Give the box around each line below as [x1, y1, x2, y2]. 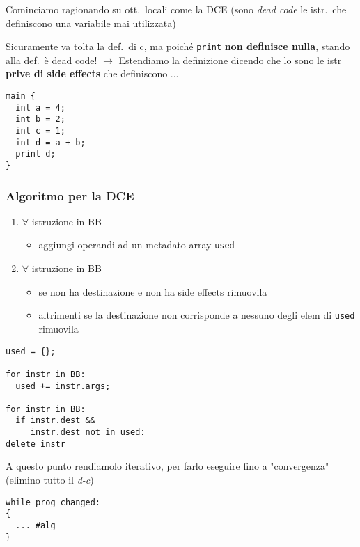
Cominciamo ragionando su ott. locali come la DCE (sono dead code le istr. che [6, 2, 347, 16]
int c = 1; [15, 126, 65, 136]
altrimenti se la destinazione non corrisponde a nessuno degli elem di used [38, 308, 355, 322]
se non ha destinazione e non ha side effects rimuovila [38, 284, 267, 299]
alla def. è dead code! [6, 52, 97, 67]
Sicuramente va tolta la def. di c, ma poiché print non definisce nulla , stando [6, 39, 350, 54]
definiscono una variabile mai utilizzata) [6, 15, 176, 30]
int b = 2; [15, 114, 65, 125]
